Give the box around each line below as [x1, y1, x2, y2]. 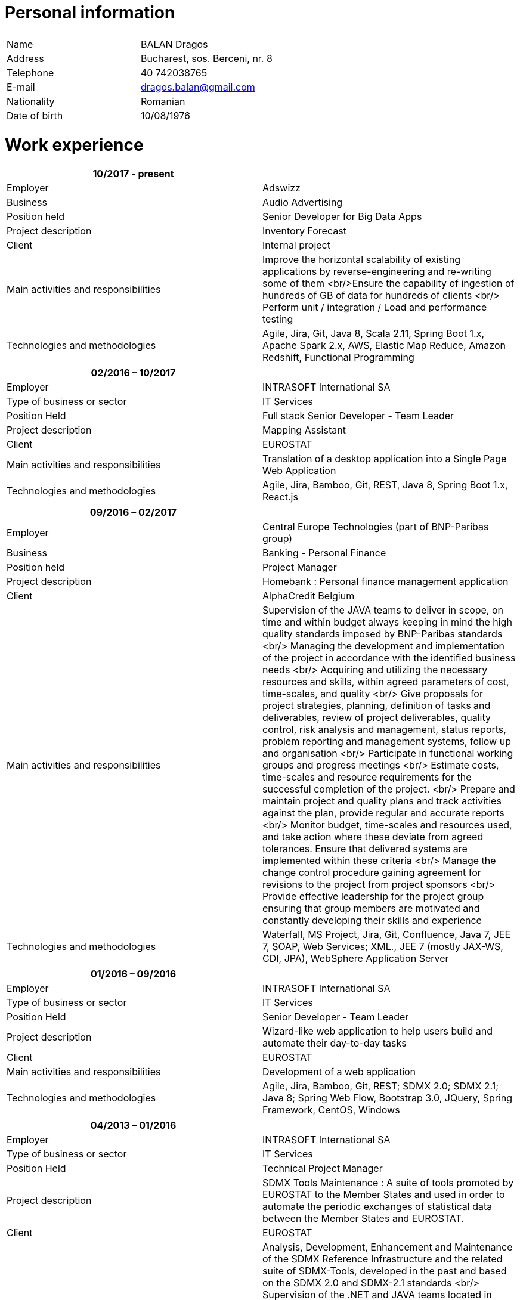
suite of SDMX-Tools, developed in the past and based [262, 1265, 507, 1277]
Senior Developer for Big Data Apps [262, 211, 422, 223]
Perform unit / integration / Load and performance [262, 301, 487, 314]
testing [262, 313, 293, 326]
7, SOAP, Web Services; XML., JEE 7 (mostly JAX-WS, [262, 940, 503, 953]
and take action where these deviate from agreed [262, 831, 484, 843]
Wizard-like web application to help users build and [262, 1025, 493, 1038]
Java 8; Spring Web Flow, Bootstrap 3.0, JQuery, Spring [262, 1092, 513, 1104]
